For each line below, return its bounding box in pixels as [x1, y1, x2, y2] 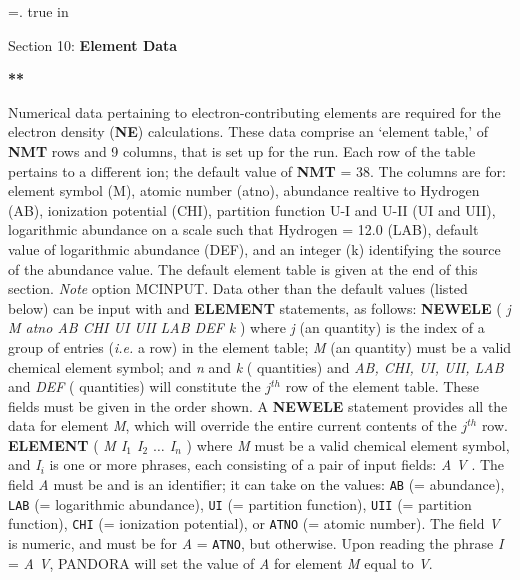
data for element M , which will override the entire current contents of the [8, 415, 457, 436]
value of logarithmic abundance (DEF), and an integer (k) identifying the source [8, 238, 501, 259]
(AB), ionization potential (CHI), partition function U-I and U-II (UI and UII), [8, 199, 496, 220]
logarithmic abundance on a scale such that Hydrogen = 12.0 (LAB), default [8, 219, 479, 240]
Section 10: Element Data [8, 34, 178, 55]
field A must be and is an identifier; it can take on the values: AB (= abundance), [8, 474, 505, 495]
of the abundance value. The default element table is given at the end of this [8, 258, 478, 279]
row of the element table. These [285, 376, 480, 397]
